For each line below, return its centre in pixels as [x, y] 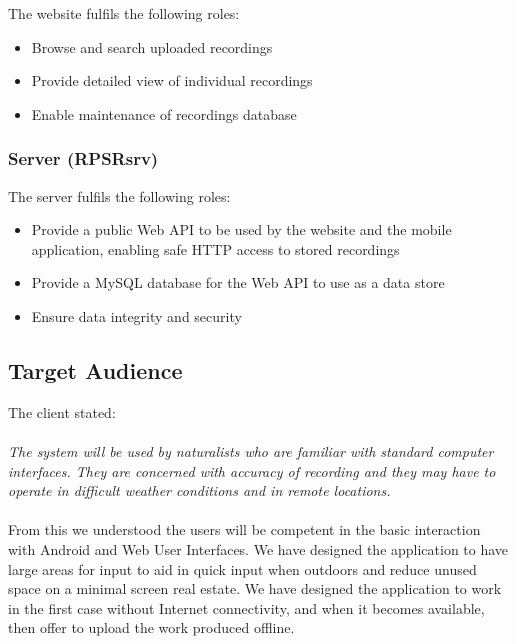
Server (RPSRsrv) [83, 158]
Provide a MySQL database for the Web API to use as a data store [238, 282]
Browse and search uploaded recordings [152, 46]
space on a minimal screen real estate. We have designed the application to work [255, 588]
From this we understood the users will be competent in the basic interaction [244, 529]
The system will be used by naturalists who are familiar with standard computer [251, 450]
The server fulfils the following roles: [119, 195]
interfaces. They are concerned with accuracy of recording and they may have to [252, 470]
